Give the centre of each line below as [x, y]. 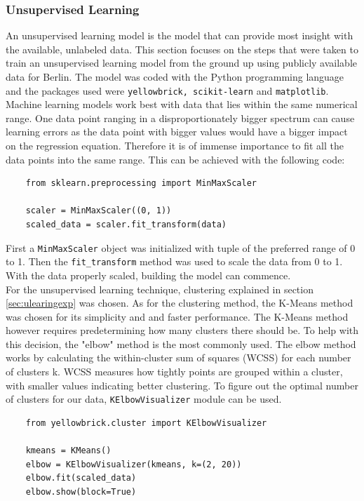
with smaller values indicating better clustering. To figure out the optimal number [182, 385]
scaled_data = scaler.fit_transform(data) [126, 225]
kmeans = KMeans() [68, 451]
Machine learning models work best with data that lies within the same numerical [182, 104]
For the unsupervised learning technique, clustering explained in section [160, 289]
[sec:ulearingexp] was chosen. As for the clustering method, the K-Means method [180, 303]
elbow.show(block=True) [81, 492]
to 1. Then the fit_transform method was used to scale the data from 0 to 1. [174, 261]
